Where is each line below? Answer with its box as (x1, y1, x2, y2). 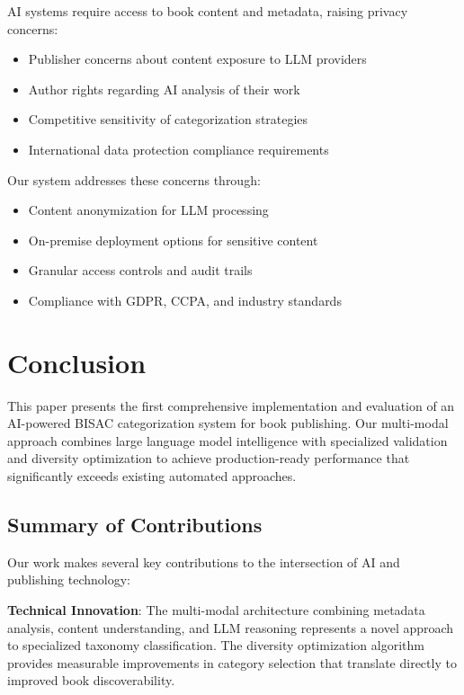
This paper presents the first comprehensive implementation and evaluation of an (7, 396, 455, 414)
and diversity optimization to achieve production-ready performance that (7, 449, 410, 468)
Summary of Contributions (7, 511, 263, 539)
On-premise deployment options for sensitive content (28, 230, 318, 249)
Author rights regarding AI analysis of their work (28, 79, 300, 98)
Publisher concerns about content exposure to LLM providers (28, 49, 367, 68)
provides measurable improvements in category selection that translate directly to (7, 653, 457, 672)
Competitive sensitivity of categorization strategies (28, 110, 308, 129)
